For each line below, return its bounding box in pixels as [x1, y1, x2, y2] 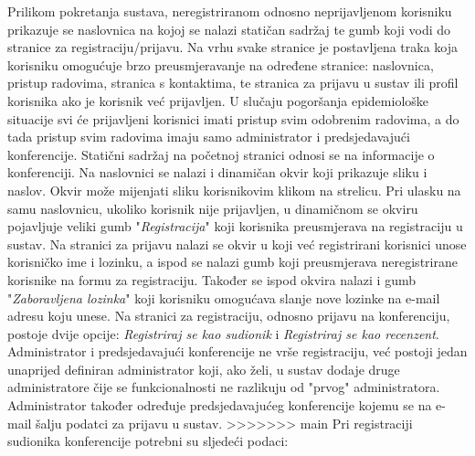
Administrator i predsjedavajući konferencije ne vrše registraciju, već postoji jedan [7, 342, 468, 361]
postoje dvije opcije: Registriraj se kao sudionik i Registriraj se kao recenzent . [7, 323, 439, 343]
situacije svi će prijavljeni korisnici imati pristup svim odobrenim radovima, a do [7, 109, 459, 128]
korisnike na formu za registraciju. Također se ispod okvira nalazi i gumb [7, 270, 417, 289]
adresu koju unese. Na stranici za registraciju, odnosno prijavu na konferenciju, [7, 306, 450, 325]
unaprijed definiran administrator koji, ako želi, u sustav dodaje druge [7, 359, 400, 378]
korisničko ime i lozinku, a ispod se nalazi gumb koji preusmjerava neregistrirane [7, 252, 458, 271]
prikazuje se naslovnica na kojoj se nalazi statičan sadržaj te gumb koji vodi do [7, 19, 451, 38]
